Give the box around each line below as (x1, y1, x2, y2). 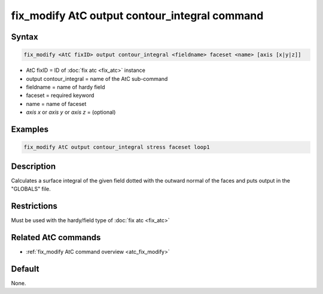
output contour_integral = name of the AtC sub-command (26, 75, 168, 82)
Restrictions (11, 201, 58, 211)
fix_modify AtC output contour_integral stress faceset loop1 (23, 144, 210, 151)
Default (11, 263, 39, 274)
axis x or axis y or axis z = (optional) (26, 108, 116, 116)
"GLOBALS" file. (11, 185, 51, 192)
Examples (11, 124, 49, 134)
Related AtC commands (11, 232, 101, 243)
